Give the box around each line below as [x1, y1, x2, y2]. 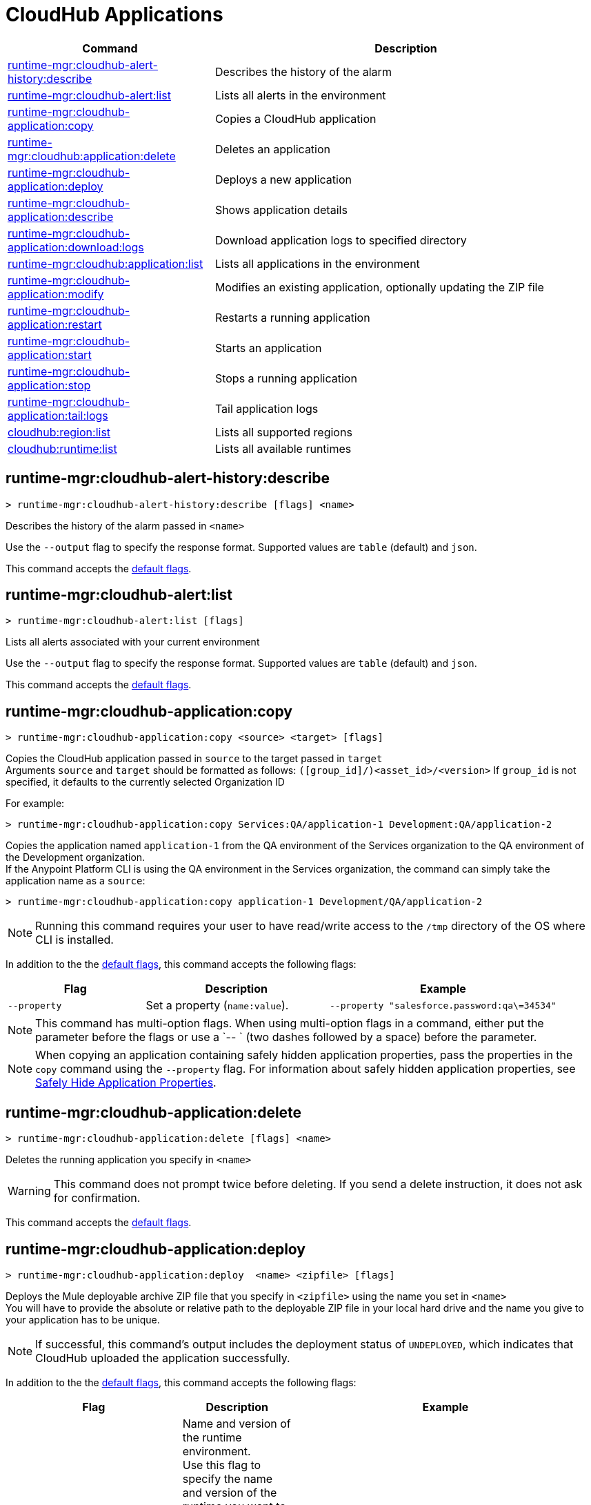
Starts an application [214, 340, 322, 355]
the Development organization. [6, 851, 146, 864]
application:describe [8, 209, 114, 224]
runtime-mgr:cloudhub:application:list [8, 256, 203, 271]
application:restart [8, 317, 102, 331]
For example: [6, 797, 65, 810]
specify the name [182, 1471, 273, 1486]
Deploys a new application [214, 172, 352, 186]
